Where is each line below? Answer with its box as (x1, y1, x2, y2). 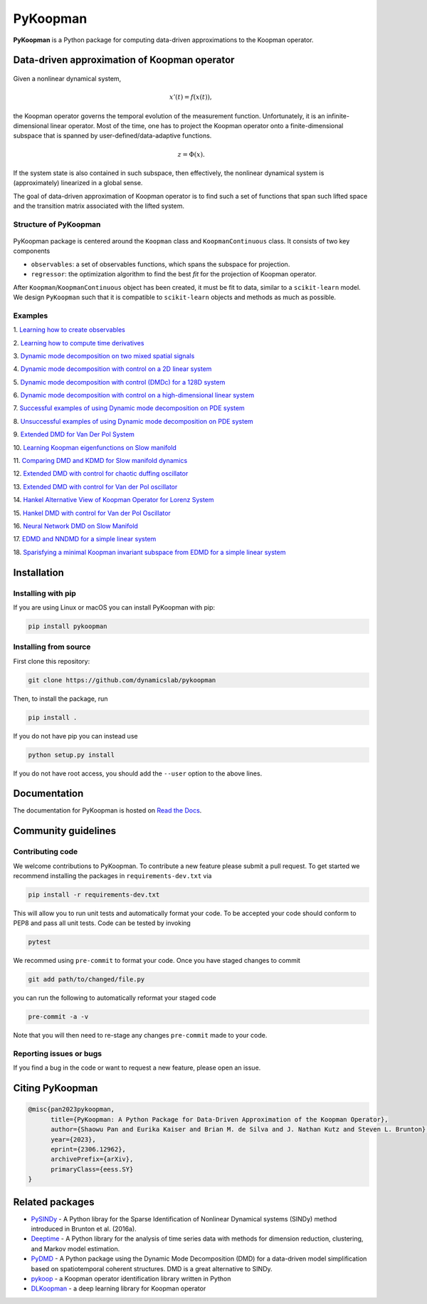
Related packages (13, 1196, 95, 1208)
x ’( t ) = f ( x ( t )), (169, 93, 213, 101)
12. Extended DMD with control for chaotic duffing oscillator (13, 469, 189, 478)
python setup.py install (28, 751, 115, 758)
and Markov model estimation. (31, 1244, 120, 1253)
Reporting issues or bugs (13, 1049, 102, 1059)
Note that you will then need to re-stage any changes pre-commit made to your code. (13, 1031, 268, 1040)
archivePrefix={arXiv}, (51, 1155, 134, 1164)
